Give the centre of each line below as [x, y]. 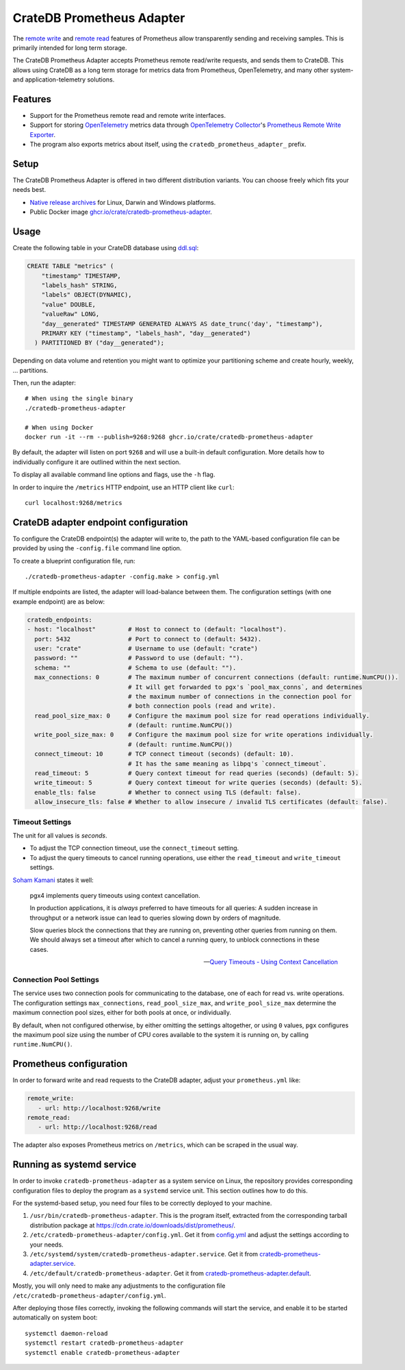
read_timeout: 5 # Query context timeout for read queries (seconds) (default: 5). [197, 773]
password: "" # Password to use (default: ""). [139, 658]
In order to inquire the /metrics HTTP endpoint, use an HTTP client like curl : [123, 487]
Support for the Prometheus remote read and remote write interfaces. [128, 116]
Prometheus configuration [70, 1064]
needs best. [29, 190]
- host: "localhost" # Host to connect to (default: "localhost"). [157, 629]
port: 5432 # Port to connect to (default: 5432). [148, 639]
